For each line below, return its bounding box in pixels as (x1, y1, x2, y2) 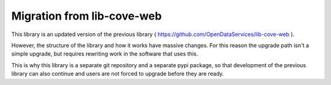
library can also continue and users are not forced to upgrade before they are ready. (11, 70, 224, 78)
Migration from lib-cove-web (11, 9, 162, 23)
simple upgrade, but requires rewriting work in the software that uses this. (11, 50, 199, 57)
